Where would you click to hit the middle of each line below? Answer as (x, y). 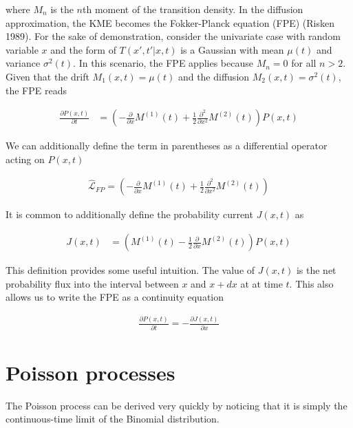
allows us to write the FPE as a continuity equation (115, 297)
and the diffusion (214, 76)
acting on (25, 159)
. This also (311, 283)
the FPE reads (36, 90)
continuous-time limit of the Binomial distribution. (113, 419)
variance (23, 63)
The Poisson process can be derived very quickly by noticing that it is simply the (176, 405)
